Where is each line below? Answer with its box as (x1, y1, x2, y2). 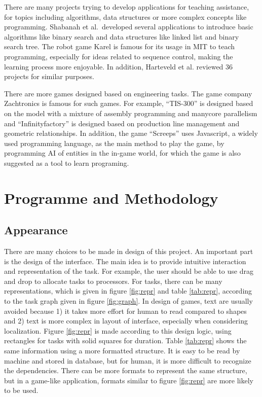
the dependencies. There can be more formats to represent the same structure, (4, 365, 247, 376)
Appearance (4, 222, 68, 238)
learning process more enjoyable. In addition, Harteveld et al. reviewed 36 (4, 61, 233, 71)
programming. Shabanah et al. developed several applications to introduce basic (4, 21, 253, 32)
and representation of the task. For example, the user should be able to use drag (4, 266, 253, 276)
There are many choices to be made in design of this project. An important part (4, 246, 253, 257)
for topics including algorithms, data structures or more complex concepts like (4, 11, 247, 22)
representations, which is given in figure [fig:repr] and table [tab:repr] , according (4, 285, 252, 296)
